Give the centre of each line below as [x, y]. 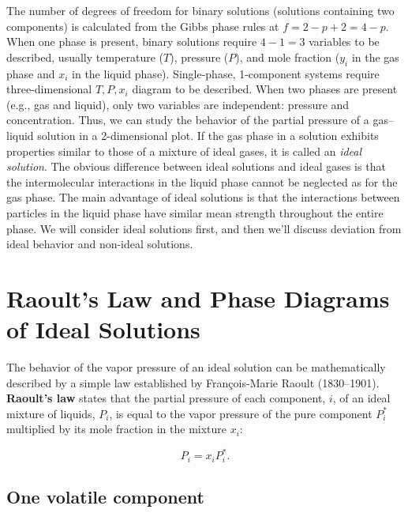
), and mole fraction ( [288, 57]
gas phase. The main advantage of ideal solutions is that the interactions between [203, 197]
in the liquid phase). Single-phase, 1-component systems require [226, 73]
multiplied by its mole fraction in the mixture [117, 429]
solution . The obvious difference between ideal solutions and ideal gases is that [196, 166]
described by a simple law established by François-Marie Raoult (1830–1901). [193, 382]
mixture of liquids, [51, 413]
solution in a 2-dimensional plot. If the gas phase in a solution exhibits [208, 135]
